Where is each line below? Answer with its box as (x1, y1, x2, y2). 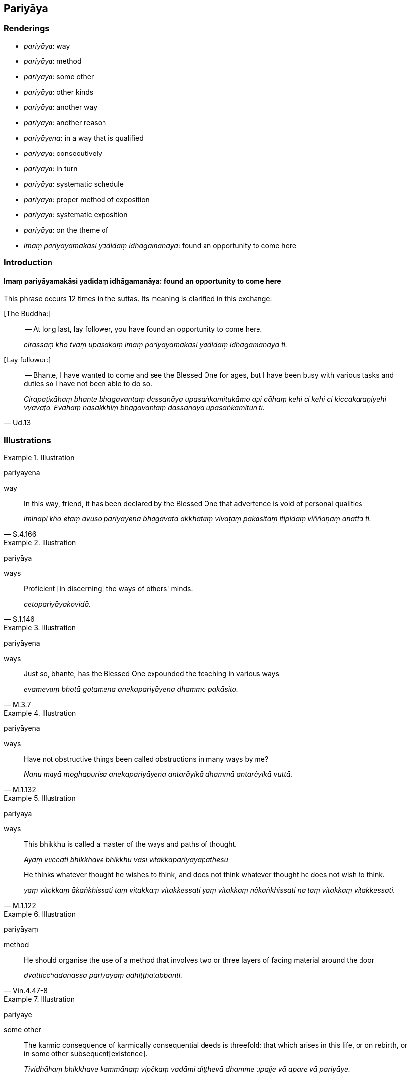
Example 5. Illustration (4, 794, 76, 803)
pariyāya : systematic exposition (24, 210, 128, 219)
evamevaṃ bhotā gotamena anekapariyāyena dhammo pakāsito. (24, 685, 239, 694)
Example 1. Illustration (4, 453, 75, 462)
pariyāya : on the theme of (24, 225, 108, 234)
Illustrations (4, 435, 51, 445)
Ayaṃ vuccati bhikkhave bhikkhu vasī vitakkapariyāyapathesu (24, 855, 228, 864)
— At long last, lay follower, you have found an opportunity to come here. (25, 325, 262, 334)
